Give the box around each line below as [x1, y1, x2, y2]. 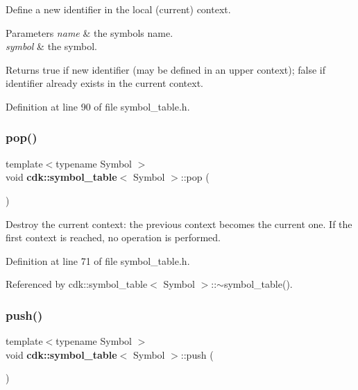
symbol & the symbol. [6, 39, 97, 54]
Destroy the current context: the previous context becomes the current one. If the [6, 216, 352, 231]
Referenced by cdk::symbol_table [6, 277, 148, 291]
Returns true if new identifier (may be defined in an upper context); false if [6, 62, 326, 76]
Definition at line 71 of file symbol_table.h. [6, 253, 190, 268]
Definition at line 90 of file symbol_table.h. [6, 99, 190, 113]
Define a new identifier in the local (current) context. [6, 2, 231, 16]
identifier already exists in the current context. [6, 76, 203, 90]
